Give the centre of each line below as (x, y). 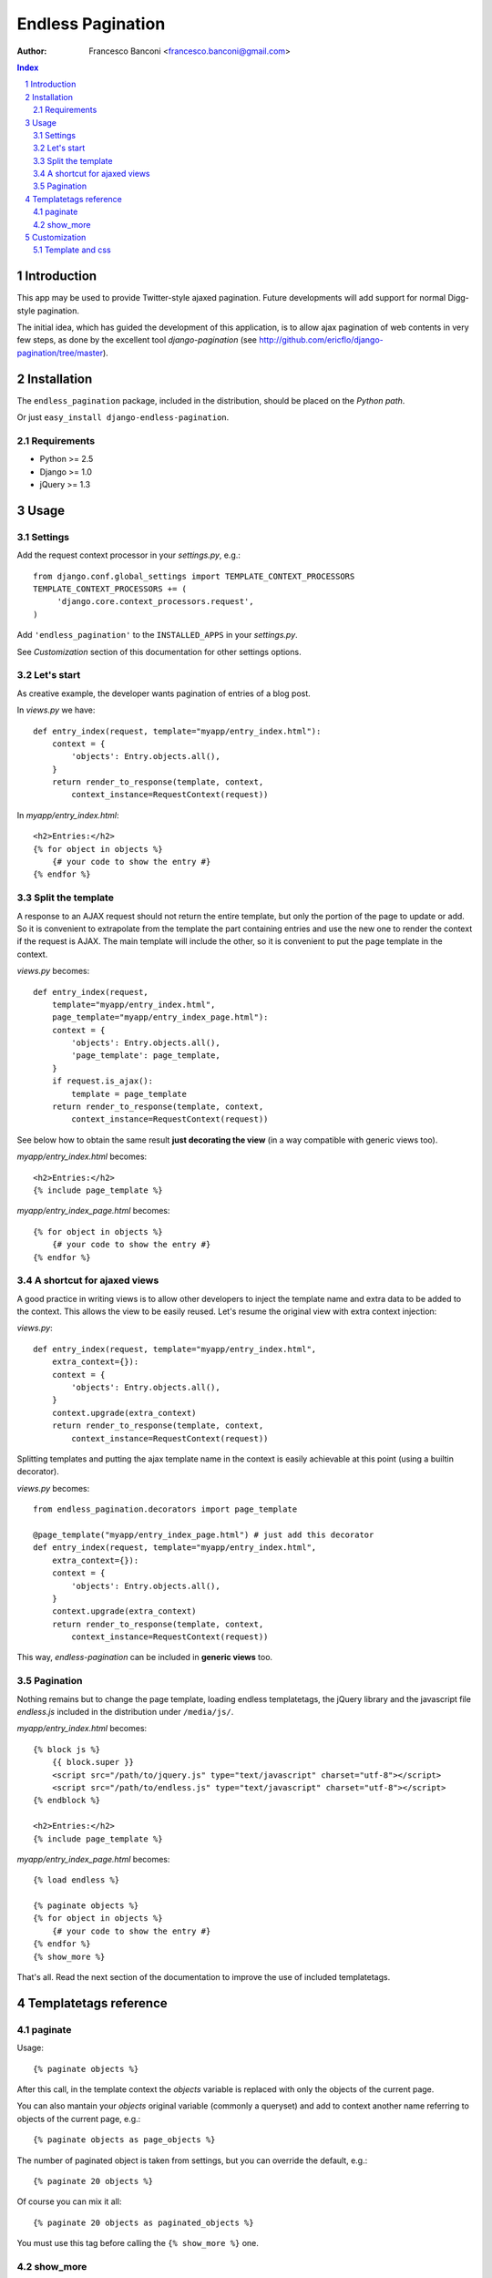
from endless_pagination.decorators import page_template (165, 1509)
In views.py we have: (56, 710)
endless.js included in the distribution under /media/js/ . (125, 1711)
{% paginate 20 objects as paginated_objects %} (143, 2222)
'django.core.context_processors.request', (155, 602)
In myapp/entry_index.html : (68, 815)
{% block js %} (67, 1749)
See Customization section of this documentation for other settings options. (159, 652)
